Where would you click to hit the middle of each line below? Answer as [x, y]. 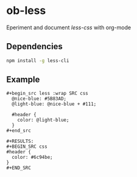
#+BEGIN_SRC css [27, 147]
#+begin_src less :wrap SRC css [47, 94]
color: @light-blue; [43, 120]
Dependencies [34, 47]
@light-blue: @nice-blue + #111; [54, 104]
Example [23, 80]
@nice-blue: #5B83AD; [39, 99]
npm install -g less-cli [38, 61]
